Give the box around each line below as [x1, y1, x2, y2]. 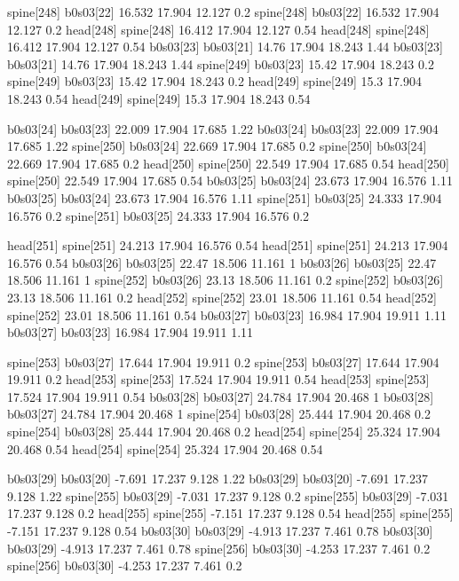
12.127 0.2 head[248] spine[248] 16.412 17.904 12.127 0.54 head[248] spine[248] [7, 20, 430, 38]
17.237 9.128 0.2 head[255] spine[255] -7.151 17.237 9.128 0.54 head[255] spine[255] [7, 504, 454, 522]
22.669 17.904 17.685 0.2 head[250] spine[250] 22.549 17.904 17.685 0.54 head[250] [7, 153, 449, 172]
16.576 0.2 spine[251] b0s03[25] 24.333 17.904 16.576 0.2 [7, 206, 310, 224]
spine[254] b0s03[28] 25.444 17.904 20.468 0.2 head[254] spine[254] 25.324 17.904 [7, 422, 440, 441]
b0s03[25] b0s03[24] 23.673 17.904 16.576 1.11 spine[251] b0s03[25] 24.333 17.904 [7, 188, 442, 207]
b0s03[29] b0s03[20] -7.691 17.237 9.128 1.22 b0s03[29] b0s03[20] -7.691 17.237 [7, 469, 428, 488]
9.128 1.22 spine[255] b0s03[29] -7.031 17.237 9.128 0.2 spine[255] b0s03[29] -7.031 [7, 486, 449, 505]
